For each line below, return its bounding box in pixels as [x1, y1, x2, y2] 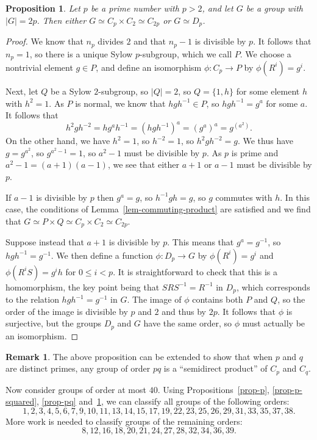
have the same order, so [143, 317, 232, 330]
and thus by [162, 305, 206, 317]
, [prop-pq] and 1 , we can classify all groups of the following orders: [37, 395, 290, 408]
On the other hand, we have [5, 134, 110, 147]
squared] [5, 395, 37, 408]
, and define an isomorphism [96, 60, 202, 73]
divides [98, 35, 124, 48]
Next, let [5, 84, 38, 97]
